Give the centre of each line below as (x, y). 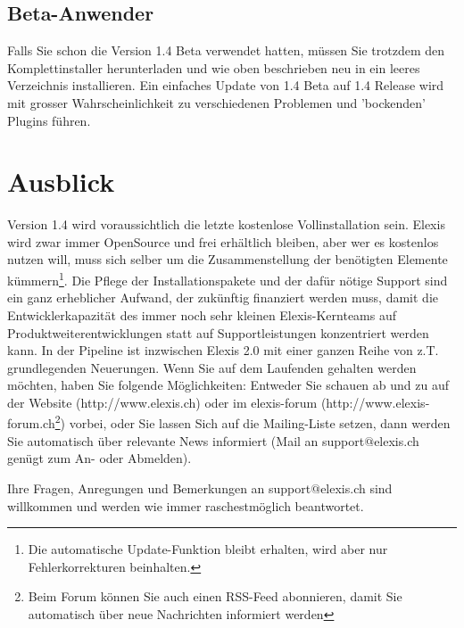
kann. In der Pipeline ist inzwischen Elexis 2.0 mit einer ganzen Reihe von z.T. (223, 350)
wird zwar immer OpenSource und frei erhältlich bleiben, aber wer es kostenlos (223, 241)
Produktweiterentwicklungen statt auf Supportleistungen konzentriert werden (218, 332)
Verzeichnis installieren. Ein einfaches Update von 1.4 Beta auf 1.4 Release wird (226, 85)
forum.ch (31, 423)
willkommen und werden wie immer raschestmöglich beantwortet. (186, 505)
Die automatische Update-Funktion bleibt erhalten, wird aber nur (208, 549)
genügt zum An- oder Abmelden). (99, 458)
